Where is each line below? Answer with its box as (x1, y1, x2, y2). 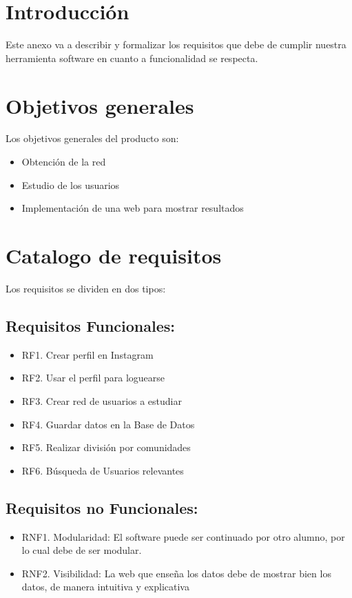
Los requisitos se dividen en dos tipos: (6, 281, 166, 295)
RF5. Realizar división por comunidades (21, 440, 191, 455)
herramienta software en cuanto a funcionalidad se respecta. (6, 50, 258, 65)
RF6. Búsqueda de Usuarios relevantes (21, 463, 184, 477)
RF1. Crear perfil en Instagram (21, 347, 154, 361)
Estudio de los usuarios (21, 177, 120, 192)
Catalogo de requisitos (6, 241, 222, 269)
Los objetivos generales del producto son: (6, 131, 179, 146)
